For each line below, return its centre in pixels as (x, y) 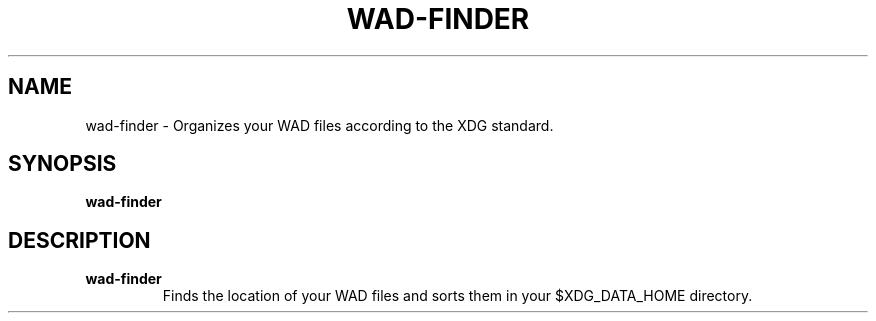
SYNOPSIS (62, 164)
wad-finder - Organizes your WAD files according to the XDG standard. (319, 125)
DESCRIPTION (79, 240)
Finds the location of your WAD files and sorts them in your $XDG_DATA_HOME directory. (457, 296)
